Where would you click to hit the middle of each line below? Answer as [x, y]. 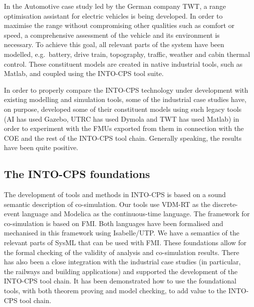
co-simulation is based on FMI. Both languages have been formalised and [114, 223]
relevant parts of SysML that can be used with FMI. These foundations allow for [125, 243]
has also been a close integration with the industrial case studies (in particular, [122, 262]
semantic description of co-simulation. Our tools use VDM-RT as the [107, 204]
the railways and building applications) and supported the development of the [121, 271]
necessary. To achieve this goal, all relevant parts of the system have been [114, 44]
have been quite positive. [41, 147]
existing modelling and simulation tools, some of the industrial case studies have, [125, 99]
